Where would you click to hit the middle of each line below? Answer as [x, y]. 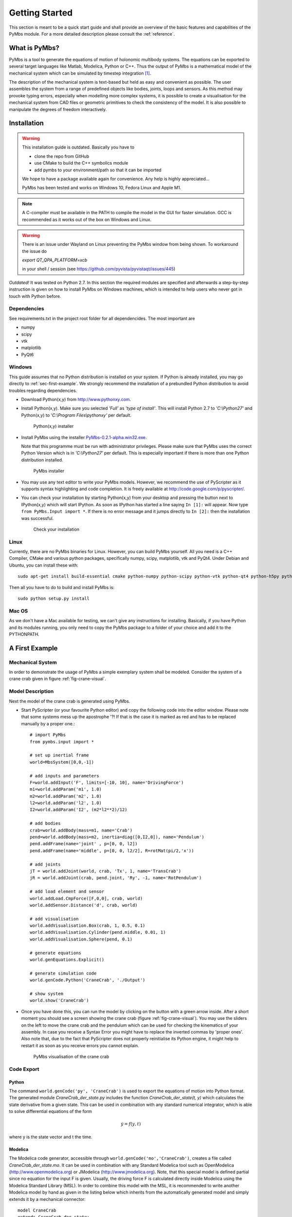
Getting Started [41, 13]
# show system [46, 994]
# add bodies [45, 823]
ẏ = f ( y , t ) [131, 1124]
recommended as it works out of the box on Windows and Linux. [87, 220]
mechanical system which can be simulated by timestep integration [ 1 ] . [80, 73]
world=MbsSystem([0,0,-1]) [62, 762]
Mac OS [18, 611]
